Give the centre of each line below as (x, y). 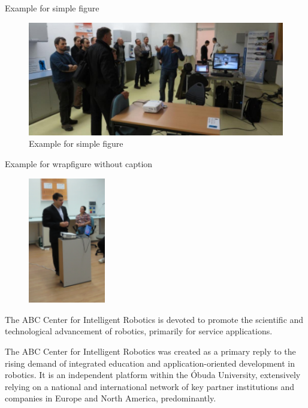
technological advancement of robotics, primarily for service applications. (139, 331)
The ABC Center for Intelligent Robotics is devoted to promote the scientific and (154, 319)
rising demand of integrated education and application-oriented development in (150, 363)
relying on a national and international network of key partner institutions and (150, 386)
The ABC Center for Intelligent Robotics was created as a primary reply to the (150, 351)
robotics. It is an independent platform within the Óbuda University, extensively (153, 375)
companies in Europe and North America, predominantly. (111, 398)
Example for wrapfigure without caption (79, 164)
